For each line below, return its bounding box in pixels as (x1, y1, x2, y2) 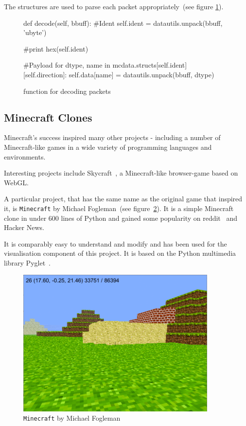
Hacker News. (4, 222, 44, 232)
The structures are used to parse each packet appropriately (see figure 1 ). (4, 1, 224, 11)
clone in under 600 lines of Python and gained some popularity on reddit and (4, 213, 238, 223)
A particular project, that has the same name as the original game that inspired (4, 194, 243, 204)
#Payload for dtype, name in (23, 60, 110, 70)
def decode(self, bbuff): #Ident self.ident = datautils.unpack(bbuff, (23, 18, 223, 28)
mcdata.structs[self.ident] (112, 60, 187, 70)
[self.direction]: (23, 69, 67, 79)
